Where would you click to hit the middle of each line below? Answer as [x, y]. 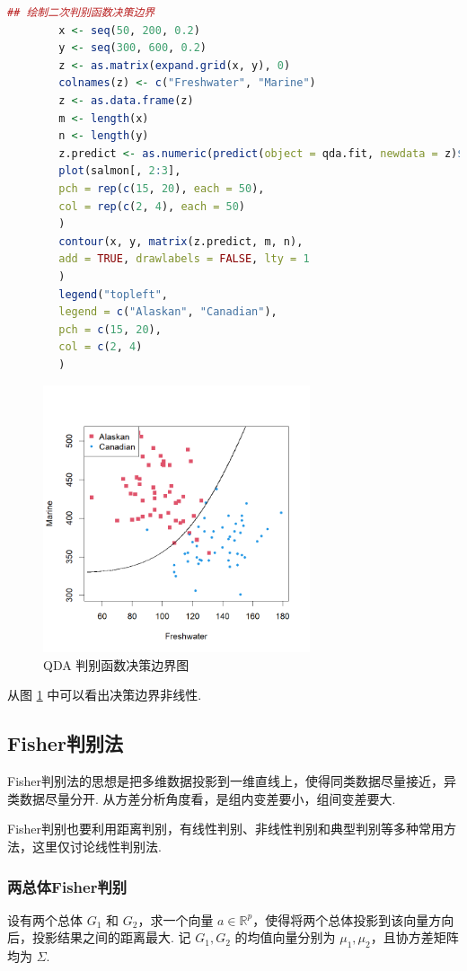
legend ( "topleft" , [114, 294]
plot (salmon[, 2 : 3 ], [120, 171]
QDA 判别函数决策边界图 [116, 664]
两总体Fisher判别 [67, 886]
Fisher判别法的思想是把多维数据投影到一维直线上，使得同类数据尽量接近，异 [232, 781]
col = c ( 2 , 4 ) [101, 347]
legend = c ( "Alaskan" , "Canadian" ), [168, 312]
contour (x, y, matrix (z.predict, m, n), [181, 241]
